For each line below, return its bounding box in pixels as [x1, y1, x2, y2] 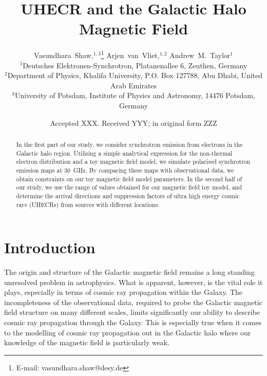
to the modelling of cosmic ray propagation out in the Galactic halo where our [4, 327, 251, 337]
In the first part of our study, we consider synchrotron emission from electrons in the [16, 140, 243, 148]
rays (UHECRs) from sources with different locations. [16, 200, 160, 209]
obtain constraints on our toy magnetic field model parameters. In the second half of [16, 174, 242, 183]
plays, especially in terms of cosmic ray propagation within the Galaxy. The [4, 287, 243, 297]
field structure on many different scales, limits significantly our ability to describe [4, 307, 260, 317]
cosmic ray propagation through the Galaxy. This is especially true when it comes [4, 317, 262, 328]
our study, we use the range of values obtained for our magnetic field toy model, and [16, 183, 242, 192]
